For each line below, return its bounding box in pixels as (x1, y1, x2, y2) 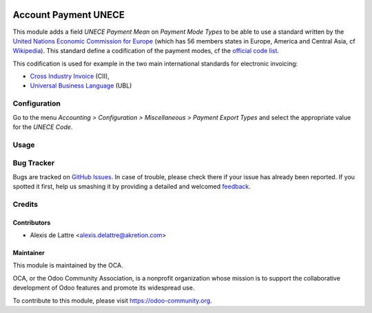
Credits (12, 199, 38, 209)
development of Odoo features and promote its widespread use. (12, 283, 195, 292)
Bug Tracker (12, 159, 55, 168)
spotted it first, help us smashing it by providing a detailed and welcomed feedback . (12, 183, 251, 191)
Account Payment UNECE (12, 9, 125, 21)
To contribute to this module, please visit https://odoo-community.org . (12, 296, 213, 305)
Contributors (12, 218, 51, 227)
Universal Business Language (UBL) (30, 81, 132, 90)
